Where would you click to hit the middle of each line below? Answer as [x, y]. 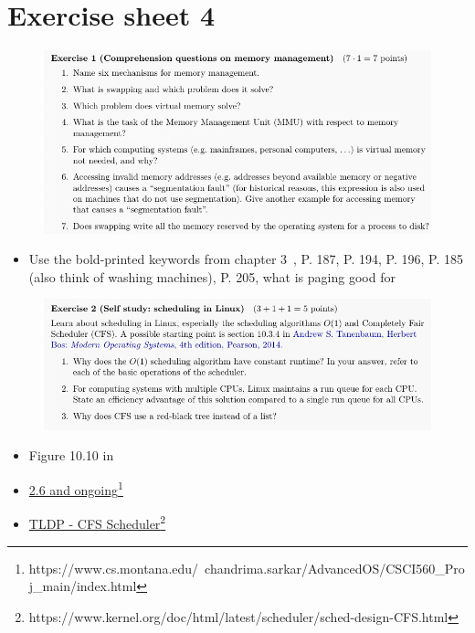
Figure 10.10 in [71, 455]
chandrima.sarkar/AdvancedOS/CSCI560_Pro [335, 568]
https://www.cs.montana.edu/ [114, 568]
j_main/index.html [83, 586]
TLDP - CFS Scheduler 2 [97, 522]
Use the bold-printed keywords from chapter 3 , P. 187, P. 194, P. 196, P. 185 [246, 259]
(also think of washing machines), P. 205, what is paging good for [212, 276]
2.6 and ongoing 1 [76, 488]
